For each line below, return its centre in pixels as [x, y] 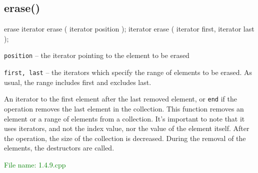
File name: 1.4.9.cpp [35, 164]
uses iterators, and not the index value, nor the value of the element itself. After [127, 128]
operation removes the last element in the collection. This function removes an [124, 108]
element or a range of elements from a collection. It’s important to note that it [124, 118]
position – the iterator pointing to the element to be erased [97, 55]
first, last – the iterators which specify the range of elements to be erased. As [128, 72]
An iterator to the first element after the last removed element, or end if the [120, 99]
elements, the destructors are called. [59, 148]
